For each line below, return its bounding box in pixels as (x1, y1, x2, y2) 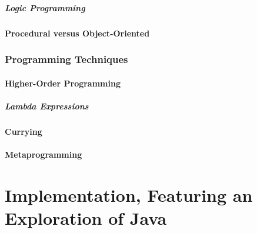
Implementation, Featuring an (5, 182, 253, 207)
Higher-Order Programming (5, 76, 121, 89)
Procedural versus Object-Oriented (5, 26, 150, 39)
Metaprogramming (5, 148, 82, 160)
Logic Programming (5, 1, 85, 14)
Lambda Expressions (5, 99, 89, 112)
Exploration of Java (5, 205, 167, 229)
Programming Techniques (5, 52, 128, 66)
